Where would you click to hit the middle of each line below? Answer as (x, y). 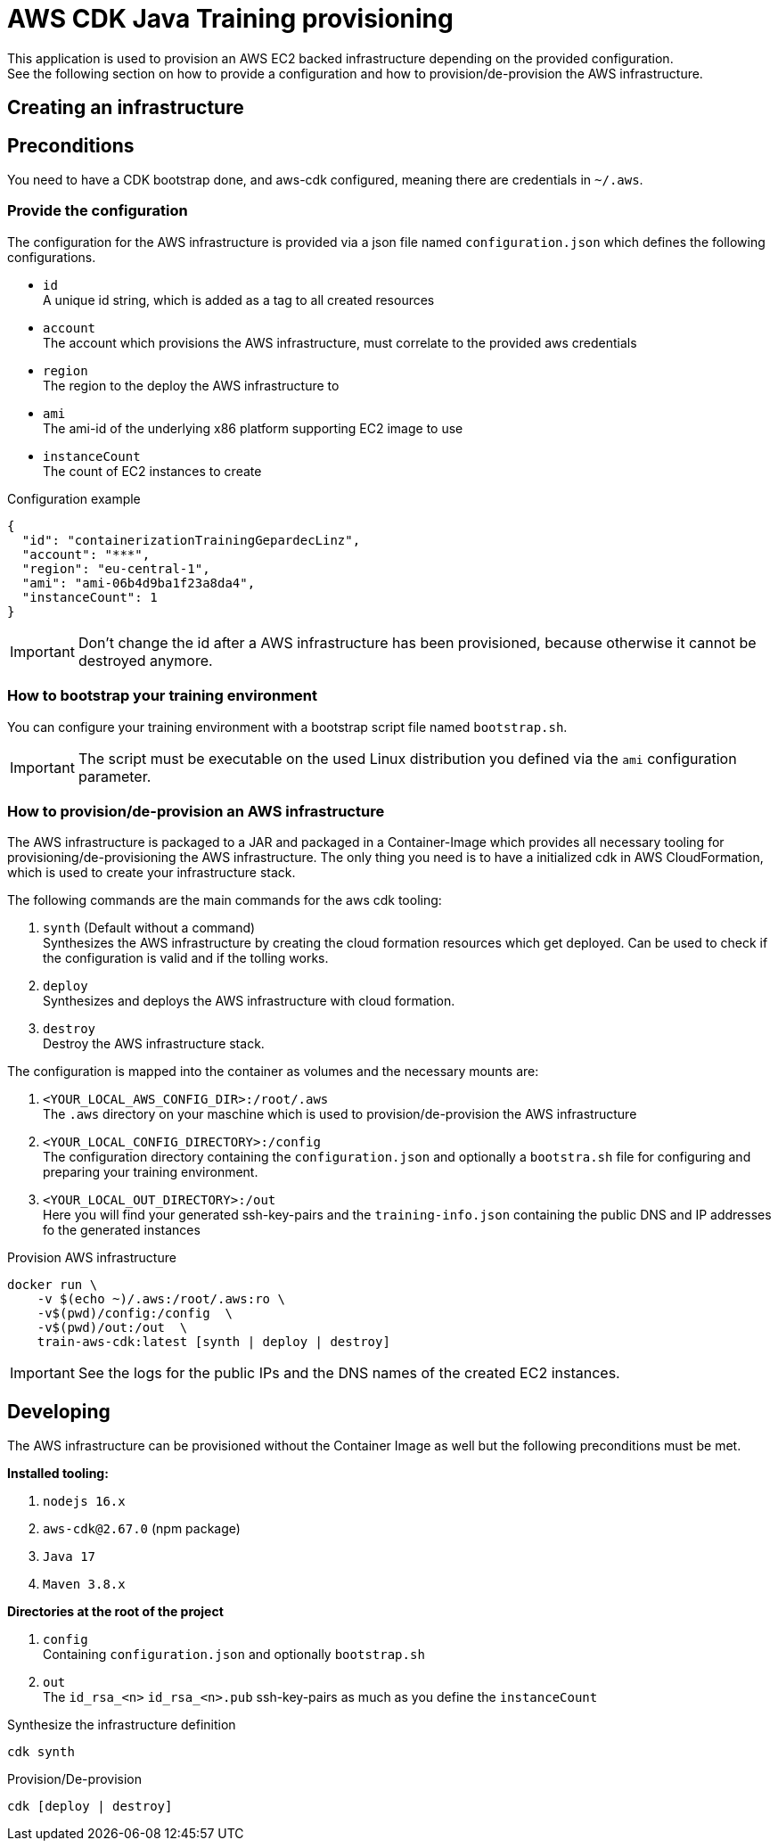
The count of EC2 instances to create (152, 471)
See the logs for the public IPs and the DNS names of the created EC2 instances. (349, 1373)
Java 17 (70, 1557)
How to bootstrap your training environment (162, 696)
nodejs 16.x (84, 1502)
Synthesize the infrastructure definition (122, 1725)
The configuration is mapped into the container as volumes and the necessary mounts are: (273, 1072)
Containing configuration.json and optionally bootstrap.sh (234, 1655)
